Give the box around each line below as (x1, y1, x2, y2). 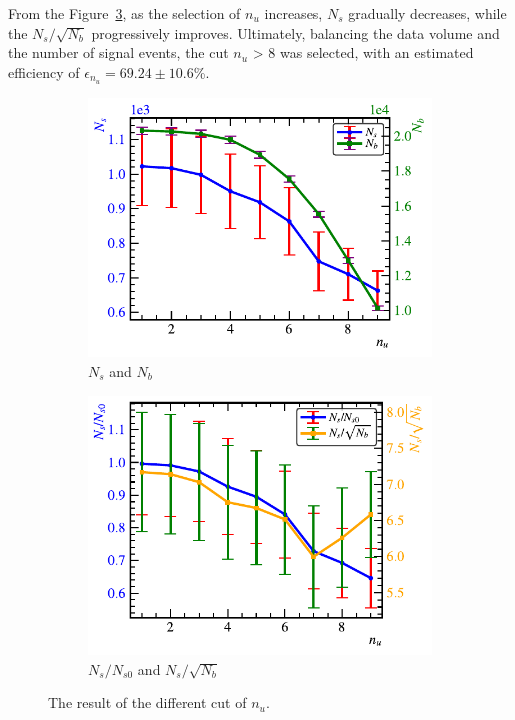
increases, (264, 3, 323, 23)
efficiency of (8, 61, 80, 82)
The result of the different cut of (48, 692, 247, 713)
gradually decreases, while (348, 3, 507, 23)
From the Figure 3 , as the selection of (8, 3, 241, 23)
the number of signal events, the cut (8, 42, 229, 63)
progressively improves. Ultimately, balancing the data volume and (91, 22, 500, 43)
